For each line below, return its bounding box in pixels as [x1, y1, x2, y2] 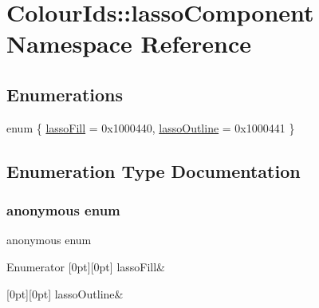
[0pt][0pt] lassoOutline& [6, 285, 124, 302]
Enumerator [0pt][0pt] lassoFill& [6, 258, 166, 274]
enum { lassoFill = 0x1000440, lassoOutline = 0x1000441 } [6, 119, 295, 136]
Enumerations [6, 81, 124, 106]
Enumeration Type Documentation [6, 158, 301, 183]
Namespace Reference [6, 27, 251, 60]
